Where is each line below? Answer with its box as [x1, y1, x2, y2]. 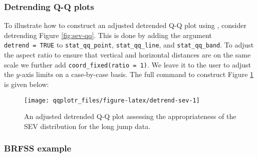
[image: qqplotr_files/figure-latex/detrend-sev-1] [24, 96, 200, 104]
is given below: [4, 78, 49, 89]
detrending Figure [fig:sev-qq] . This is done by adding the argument [4, 29, 212, 40]
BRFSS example [4, 142, 72, 154]
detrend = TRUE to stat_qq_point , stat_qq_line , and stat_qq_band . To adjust [4, 39, 254, 50]
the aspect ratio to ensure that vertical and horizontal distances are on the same [4, 49, 251, 60]
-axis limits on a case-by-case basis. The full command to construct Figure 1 [19, 69, 254, 79]
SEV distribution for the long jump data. [24, 120, 151, 131]
